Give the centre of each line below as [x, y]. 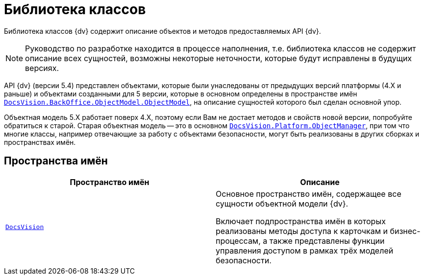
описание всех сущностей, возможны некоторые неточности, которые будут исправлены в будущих [219, 58]
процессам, [238, 241]
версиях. [42, 68]
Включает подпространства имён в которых [301, 221]
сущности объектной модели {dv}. [282, 203]
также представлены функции [327, 241]
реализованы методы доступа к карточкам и [302, 231]
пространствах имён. [40, 142]
